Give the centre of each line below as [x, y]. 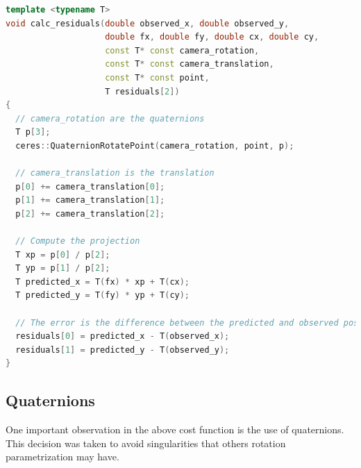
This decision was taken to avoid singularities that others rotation [146, 443]
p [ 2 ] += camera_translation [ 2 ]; [90, 214]
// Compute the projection [78, 241]
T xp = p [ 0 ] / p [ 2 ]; [63, 254]
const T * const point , [157, 77]
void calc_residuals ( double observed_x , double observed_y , [148, 23]
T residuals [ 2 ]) [142, 91]
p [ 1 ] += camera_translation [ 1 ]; [90, 200]
